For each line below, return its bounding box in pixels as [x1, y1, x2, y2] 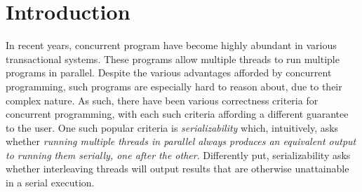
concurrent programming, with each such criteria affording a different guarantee [6, 107, 349, 121]
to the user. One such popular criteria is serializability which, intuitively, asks [6, 120, 339, 135]
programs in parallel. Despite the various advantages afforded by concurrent [6, 65, 332, 80]
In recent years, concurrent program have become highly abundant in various [6, 38, 337, 53]
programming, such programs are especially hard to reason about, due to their [6, 78, 342, 93]
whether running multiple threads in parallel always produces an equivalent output [6, 134, 356, 149]
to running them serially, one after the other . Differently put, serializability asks [6, 147, 351, 162]
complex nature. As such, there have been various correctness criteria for [6, 92, 319, 107]
